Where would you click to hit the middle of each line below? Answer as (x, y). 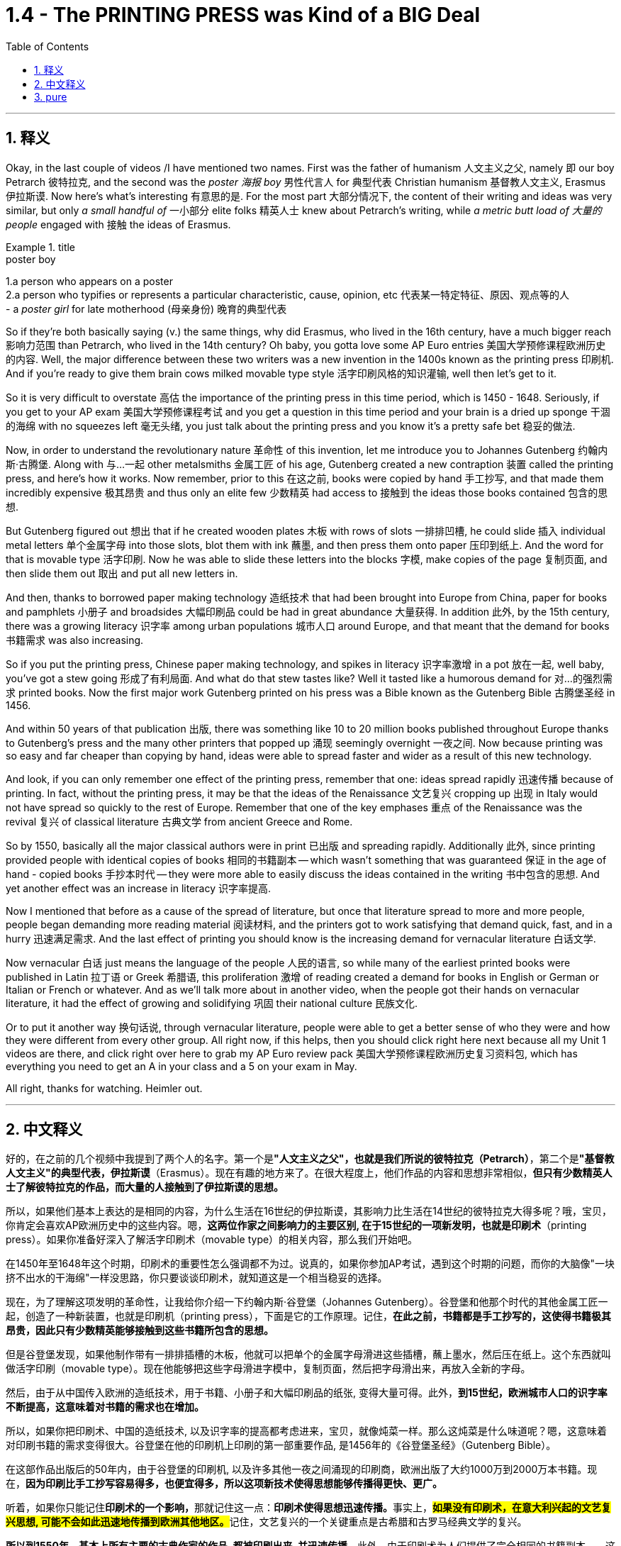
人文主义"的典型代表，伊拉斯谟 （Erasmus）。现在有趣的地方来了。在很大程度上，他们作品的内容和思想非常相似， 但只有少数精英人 (309, 1173)
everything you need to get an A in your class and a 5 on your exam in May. (181, 1066)
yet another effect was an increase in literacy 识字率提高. (139, 888)
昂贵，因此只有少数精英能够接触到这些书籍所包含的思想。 (140, 1330)
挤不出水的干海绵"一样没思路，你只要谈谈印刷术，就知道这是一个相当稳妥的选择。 (197, 1278)
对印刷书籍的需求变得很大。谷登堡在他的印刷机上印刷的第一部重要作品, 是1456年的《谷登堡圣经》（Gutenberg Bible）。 (281, 1445)
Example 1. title (41, 247)
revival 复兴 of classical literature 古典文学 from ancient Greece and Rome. (179, 821)
